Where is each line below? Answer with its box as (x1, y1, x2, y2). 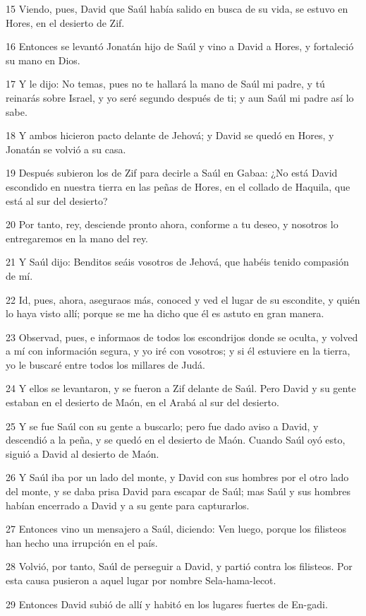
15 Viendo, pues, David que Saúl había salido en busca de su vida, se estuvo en (6, 1, 348, 16)
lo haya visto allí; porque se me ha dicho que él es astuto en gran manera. (6, 306, 324, 321)
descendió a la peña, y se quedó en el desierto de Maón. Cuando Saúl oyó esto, (6, 432, 346, 447)
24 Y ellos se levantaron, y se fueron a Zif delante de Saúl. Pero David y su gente (6, 381, 356, 396)
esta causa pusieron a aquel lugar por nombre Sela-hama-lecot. (6, 573, 276, 587)
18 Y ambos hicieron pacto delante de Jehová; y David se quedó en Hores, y (6, 128, 334, 143)
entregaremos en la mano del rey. (6, 230, 149, 245)
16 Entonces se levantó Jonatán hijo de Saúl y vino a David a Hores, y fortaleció (6, 39, 354, 54)
